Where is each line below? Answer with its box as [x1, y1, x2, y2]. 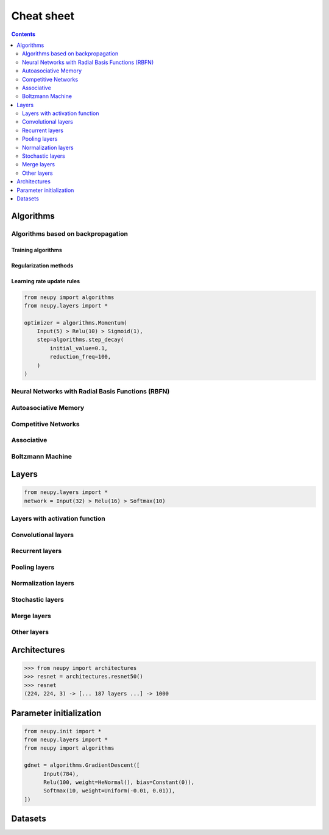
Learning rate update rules [11, 277, 80, 284]
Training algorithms [11, 246, 62, 253]
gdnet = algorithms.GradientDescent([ [24, 762, 140, 769]
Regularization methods [11, 262, 74, 269]
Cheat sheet [11, 9, 74, 23]
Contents [11, 30, 36, 38]
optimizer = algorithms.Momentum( [24, 319, 127, 326]
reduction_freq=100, [49, 353, 111, 361]
